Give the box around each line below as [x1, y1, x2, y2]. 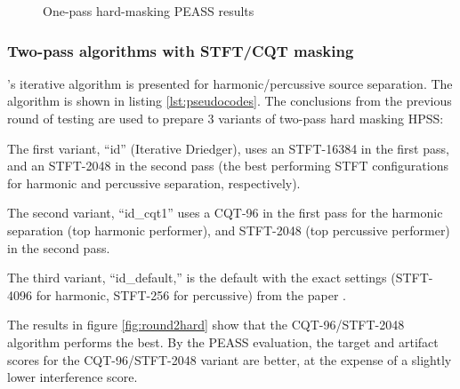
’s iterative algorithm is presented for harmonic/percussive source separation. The [7, 74, 453, 92]
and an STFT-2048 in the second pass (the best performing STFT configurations [7, 156, 448, 175]
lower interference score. [7, 368, 138, 386]
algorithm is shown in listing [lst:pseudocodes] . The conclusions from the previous [7, 91, 452, 110]
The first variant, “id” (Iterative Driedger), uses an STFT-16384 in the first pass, [7, 139, 449, 157]
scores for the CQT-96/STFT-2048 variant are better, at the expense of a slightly [7, 350, 452, 369]
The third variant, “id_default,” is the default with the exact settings [7, 268, 387, 287]
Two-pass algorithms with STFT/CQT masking [7, 39, 354, 61]
